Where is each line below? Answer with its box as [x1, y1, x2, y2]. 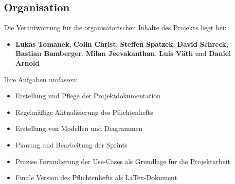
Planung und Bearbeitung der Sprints [15, 139, 127, 149]
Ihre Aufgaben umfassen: [4, 74, 78, 84]
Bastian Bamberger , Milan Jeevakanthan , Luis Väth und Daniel [15, 48, 231, 58]
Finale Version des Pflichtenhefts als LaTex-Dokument [15, 172, 177, 183]
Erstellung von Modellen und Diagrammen [15, 123, 143, 133]
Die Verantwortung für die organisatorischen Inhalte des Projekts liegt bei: [4, 22, 227, 33]
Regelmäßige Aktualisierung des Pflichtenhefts [15, 107, 153, 117]
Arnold [15, 57, 40, 68]
